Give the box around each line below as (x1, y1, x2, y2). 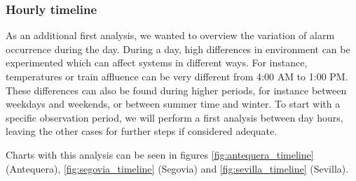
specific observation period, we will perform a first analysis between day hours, (6, 110, 343, 124)
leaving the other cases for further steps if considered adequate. (6, 124, 278, 138)
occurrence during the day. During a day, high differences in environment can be (6, 41, 350, 56)
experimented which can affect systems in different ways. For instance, (6, 55, 308, 70)
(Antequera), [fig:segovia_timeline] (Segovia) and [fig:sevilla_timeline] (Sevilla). (6, 161, 349, 175)
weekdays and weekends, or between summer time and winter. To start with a (6, 96, 341, 111)
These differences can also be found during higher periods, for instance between (6, 82, 347, 97)
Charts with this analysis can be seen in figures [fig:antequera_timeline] (6, 147, 314, 161)
